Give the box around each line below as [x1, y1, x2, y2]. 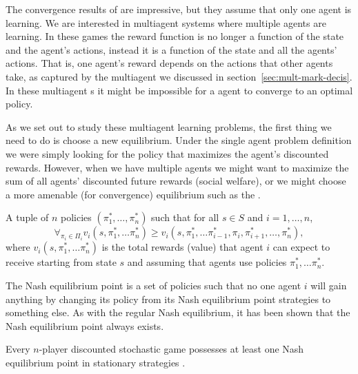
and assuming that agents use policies [127, 255, 287, 269]
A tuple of [6, 210, 49, 225]
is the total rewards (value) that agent [101, 240, 263, 254]
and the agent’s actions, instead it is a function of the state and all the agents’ [6, 42, 337, 56]
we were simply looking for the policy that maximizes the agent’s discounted [6, 146, 329, 160]
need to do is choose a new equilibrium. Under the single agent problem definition [6, 133, 352, 147]
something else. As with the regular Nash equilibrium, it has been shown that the [6, 305, 350, 320]
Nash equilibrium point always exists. [6, 318, 164, 333]
